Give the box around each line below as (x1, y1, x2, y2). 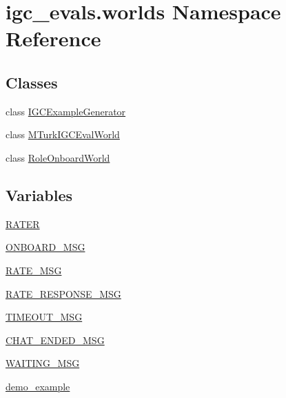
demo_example (6, 379, 70, 393)
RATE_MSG (6, 263, 62, 277)
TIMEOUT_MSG (6, 310, 83, 324)
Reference (6, 24, 101, 53)
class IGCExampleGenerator (6, 104, 126, 118)
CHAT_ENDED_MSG (6, 332, 105, 347)
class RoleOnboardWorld (6, 150, 110, 164)
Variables (6, 184, 73, 205)
